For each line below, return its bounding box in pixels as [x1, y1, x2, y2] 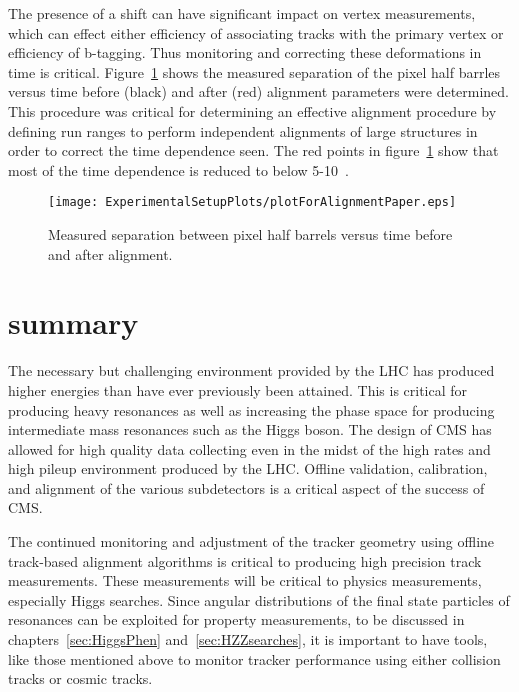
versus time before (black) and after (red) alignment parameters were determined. [8, 81, 510, 102]
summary [8, 302, 139, 343]
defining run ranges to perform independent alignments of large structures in [8, 120, 478, 141]
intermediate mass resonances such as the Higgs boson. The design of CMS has [8, 419, 492, 440]
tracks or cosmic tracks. [8, 668, 153, 689]
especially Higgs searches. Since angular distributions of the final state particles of [8, 589, 510, 610]
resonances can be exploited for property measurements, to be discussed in [8, 609, 465, 630]
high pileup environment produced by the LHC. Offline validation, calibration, [8, 458, 488, 479]
